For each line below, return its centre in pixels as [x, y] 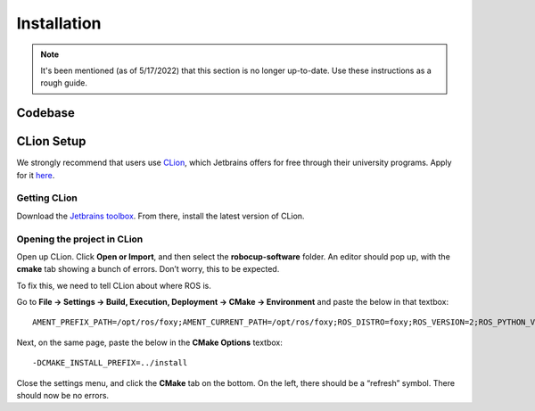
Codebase [46, 113]
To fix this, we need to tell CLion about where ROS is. [114, 285]
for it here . [36, 175]
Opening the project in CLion [80, 239]
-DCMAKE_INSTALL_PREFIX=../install [110, 363]
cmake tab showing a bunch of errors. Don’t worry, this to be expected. [148, 269]
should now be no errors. [63, 396]
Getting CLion [47, 198]
